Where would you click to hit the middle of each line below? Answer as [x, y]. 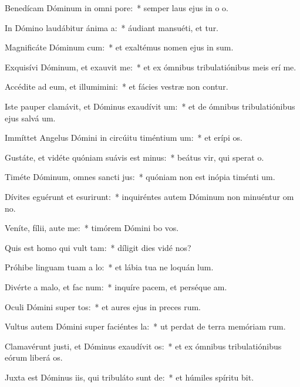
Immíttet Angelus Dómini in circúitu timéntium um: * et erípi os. [124, 138]
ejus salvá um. [30, 118]
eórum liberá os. [34, 357]
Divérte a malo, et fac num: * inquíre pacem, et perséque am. [116, 286]
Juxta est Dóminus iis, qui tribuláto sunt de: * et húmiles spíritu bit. [129, 377]
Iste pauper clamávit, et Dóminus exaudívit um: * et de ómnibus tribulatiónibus [150, 106]
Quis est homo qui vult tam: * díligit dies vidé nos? [98, 247]
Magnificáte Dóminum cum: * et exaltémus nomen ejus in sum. [119, 47]
